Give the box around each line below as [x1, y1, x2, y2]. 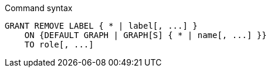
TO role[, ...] [24, 40, 94, 49]
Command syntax [5, 3, 73, 13]
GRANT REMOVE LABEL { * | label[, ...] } [5, 21, 198, 30]
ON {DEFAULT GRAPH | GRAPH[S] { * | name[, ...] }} [24, 30, 267, 40]
